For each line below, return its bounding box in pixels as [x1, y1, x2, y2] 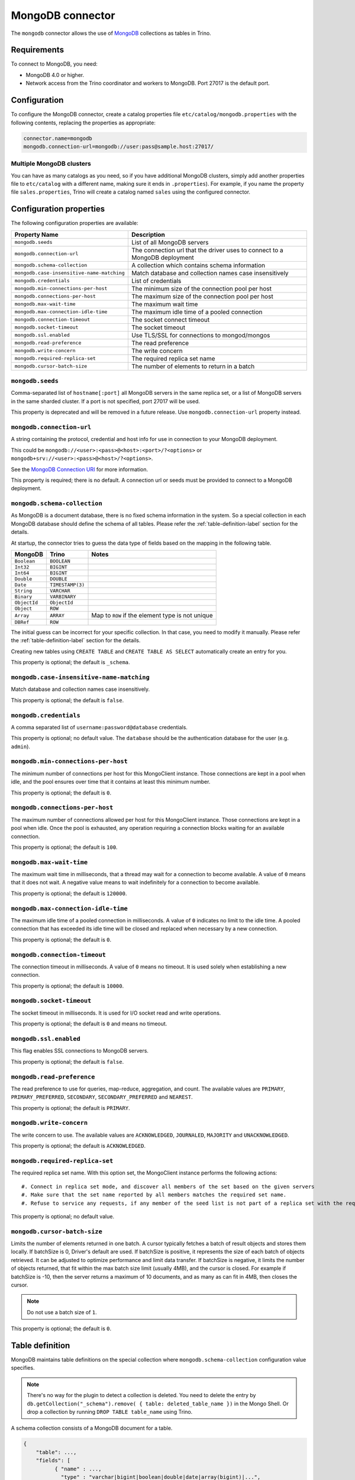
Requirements [11, 45, 64, 55]
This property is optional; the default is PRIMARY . [11, 1104, 130, 1111]
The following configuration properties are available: [11, 220, 138, 227]
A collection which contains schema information [131, 261, 266, 269]
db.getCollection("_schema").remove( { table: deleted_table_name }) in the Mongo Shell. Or [27, 1400, 289, 1407]
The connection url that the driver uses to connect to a [131, 246, 283, 254]
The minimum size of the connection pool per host [131, 284, 272, 292]
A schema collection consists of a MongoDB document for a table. [11, 1424, 173, 1432]
